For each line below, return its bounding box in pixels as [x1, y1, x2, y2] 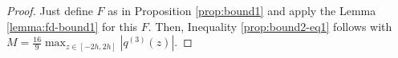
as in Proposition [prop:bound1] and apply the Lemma [108, 2, 376, 18]
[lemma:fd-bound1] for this [6, 17, 138, 34]
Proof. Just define [6, 2, 93, 18]
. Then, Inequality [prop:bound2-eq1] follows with [148, 17, 392, 34]
